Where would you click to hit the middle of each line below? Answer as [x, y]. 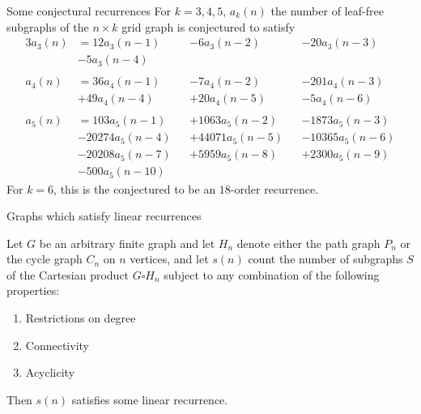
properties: [33, 290]
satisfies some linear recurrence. [150, 399]
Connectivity [57, 345]
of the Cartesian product [68, 274]
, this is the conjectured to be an [135, 188]
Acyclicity [50, 372]
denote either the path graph [308, 243]
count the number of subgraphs [325, 259]
